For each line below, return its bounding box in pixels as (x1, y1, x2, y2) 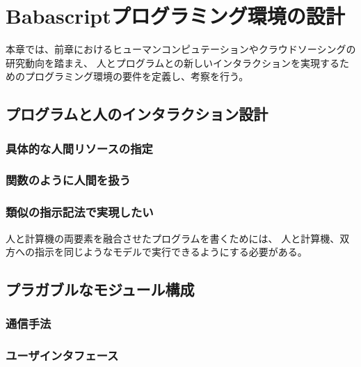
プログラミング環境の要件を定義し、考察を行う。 (24, 69, 249, 84)
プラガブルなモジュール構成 (6, 279, 195, 300)
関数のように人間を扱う (6, 171, 131, 189)
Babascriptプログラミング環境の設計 (6, 1, 345, 30)
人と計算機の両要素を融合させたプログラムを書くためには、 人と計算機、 (6, 231, 340, 245)
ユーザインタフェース (6, 347, 119, 364)
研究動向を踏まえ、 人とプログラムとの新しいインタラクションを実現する (6, 55, 340, 70)
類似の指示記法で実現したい (6, 203, 154, 221)
